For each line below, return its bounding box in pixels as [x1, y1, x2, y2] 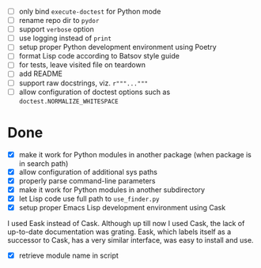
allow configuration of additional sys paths [18, 167, 157, 176]
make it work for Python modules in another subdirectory [18, 185, 206, 194]
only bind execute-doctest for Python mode [18, 7, 161, 16]
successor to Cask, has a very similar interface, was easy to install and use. [7, 235, 254, 244]
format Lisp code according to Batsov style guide [18, 51, 180, 61]
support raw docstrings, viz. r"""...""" [18, 78, 149, 88]
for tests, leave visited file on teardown [18, 60, 146, 70]
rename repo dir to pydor [18, 16, 100, 25]
